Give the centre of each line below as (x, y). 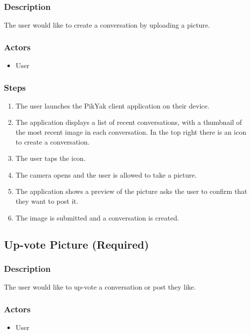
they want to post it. (47, 201)
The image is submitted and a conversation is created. (97, 217)
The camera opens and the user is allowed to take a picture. (106, 174)
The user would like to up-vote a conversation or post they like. (100, 287)
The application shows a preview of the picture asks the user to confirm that (131, 191)
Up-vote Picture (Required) (76, 244)
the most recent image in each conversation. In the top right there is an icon (131, 132)
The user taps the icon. (51, 158)
